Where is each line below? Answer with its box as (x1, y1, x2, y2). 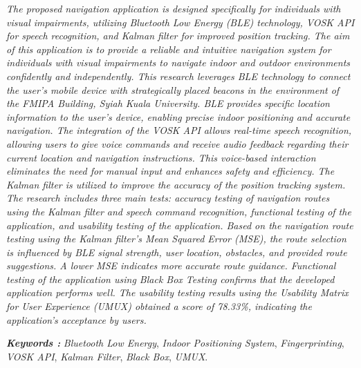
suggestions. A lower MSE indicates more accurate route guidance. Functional (6, 258, 336, 273)
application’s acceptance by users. (6, 312, 147, 327)
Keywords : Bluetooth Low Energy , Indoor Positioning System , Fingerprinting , (6, 336, 344, 350)
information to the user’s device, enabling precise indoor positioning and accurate (6, 109, 351, 124)
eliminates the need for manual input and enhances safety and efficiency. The (6, 164, 335, 178)
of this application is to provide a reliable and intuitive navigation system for (6, 41, 331, 56)
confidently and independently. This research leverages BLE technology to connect (6, 68, 351, 83)
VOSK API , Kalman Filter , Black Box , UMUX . (6, 349, 208, 363)
